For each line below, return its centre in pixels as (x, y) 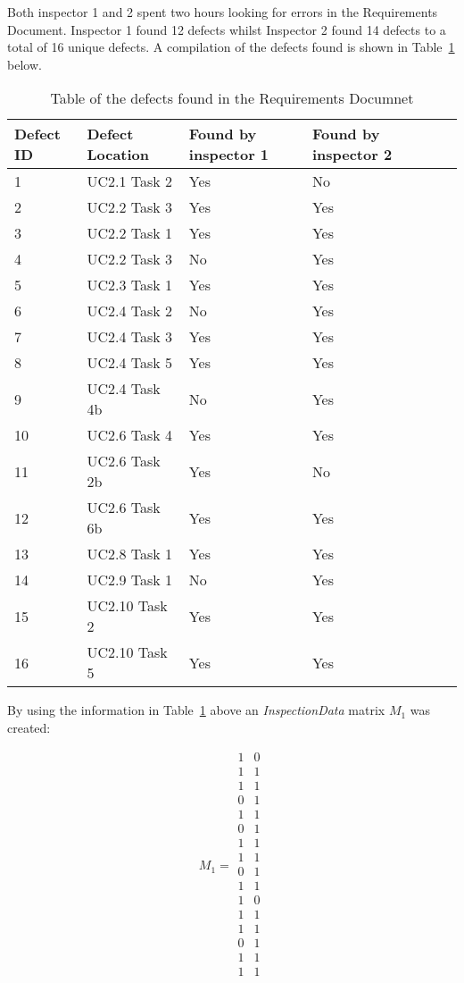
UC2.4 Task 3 (130, 337)
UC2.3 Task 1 (130, 285)
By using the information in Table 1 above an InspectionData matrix (196, 710)
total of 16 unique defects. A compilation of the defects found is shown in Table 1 (231, 47)
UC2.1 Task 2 (130, 181)
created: (29, 727)
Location (118, 155)
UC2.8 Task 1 (130, 554)
